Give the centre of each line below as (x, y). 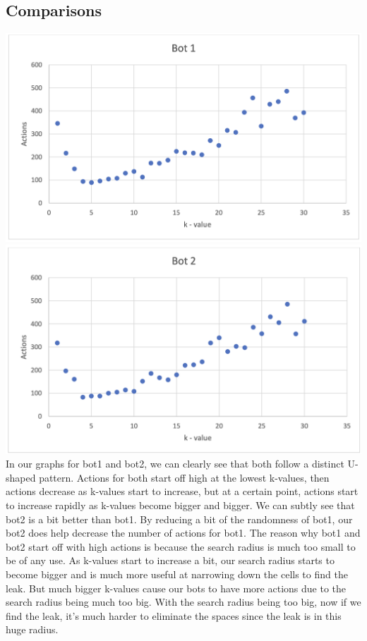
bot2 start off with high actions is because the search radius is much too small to (181, 546)
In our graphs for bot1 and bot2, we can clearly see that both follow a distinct (175, 464)
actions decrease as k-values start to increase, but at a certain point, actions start (182, 491)
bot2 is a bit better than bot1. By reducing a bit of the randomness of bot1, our (179, 519)
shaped (21, 477)
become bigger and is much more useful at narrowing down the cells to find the (177, 574)
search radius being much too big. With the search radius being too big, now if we (183, 602)
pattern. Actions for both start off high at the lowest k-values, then (184, 477)
